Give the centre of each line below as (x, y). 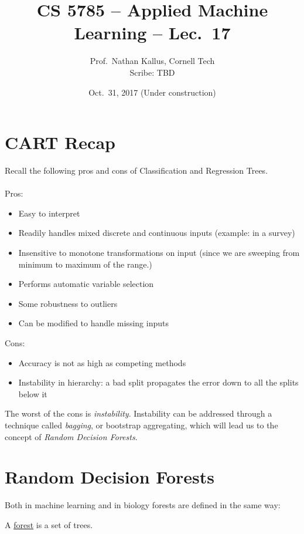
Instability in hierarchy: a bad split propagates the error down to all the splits (158, 382)
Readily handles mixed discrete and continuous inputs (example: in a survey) (157, 233)
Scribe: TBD (152, 72)
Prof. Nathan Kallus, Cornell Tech (152, 61)
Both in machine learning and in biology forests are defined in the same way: (143, 505)
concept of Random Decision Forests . (71, 436)
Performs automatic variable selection (86, 284)
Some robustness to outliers (68, 303)
